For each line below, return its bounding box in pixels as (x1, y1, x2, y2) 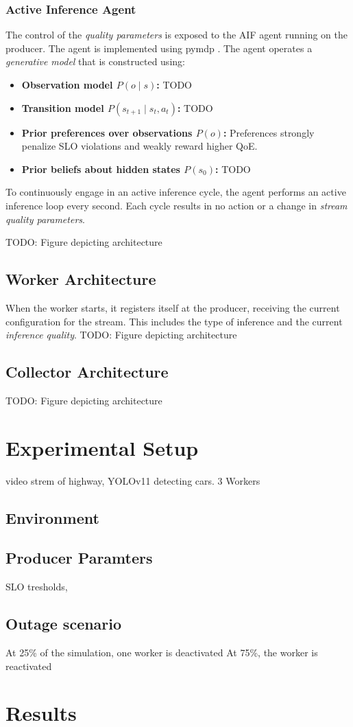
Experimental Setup (5, 433, 199, 461)
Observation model (21, 78, 113, 91)
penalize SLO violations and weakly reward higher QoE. (21, 139, 258, 153)
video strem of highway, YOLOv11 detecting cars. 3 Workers (5, 473, 260, 487)
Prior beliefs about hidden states (21, 161, 180, 176)
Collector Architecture (5, 361, 169, 382)
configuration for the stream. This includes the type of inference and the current (5, 314, 343, 328)
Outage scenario (5, 613, 122, 634)
